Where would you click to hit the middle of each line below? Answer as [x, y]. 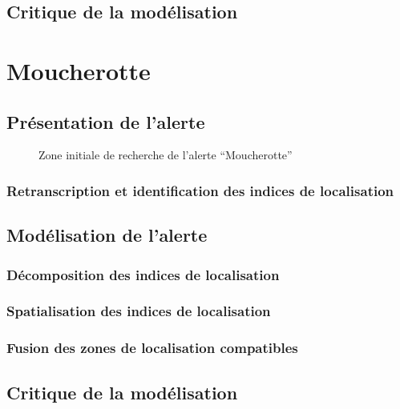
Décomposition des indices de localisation [143, 274]
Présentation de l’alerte [106, 121]
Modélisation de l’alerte [107, 235]
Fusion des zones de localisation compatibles [152, 348]
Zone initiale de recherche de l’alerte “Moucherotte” [166, 155]
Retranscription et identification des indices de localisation [200, 190]
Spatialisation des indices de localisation [139, 311]
